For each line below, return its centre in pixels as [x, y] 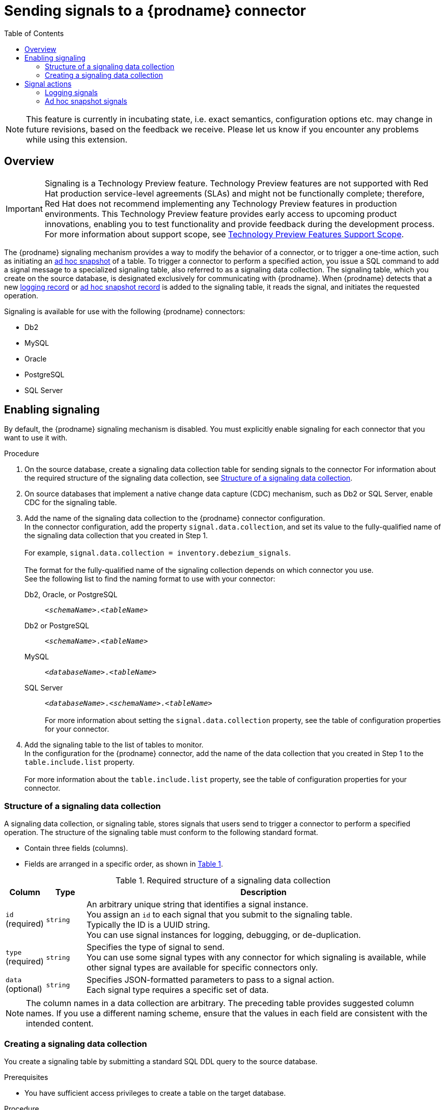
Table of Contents [34, 33]
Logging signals [71, 92]
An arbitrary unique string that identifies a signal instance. [197, 905]
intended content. [60, 1024]
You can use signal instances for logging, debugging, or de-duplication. [224, 935]
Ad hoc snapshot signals [86, 101]
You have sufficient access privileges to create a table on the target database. [155, 1093]
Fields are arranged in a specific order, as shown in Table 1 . [124, 864]
